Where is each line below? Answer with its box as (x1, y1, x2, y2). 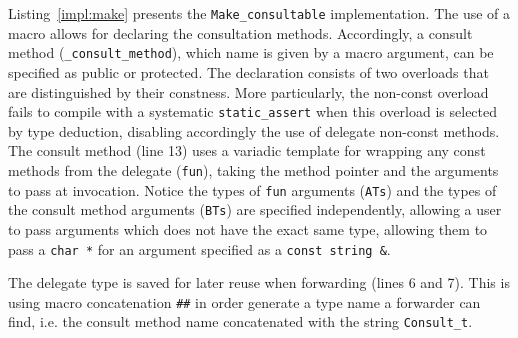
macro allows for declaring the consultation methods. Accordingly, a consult (8, 22, 473, 43)
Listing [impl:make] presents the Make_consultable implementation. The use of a (8, 3, 511, 23)
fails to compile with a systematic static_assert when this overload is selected (8, 101, 498, 122)
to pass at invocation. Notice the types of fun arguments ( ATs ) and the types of (8, 179, 497, 200)
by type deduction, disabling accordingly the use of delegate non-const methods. (8, 120, 500, 141)
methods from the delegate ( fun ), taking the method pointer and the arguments (8, 159, 499, 180)
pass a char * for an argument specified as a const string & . (8, 238, 391, 259)
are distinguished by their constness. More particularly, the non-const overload (8, 81, 489, 102)
